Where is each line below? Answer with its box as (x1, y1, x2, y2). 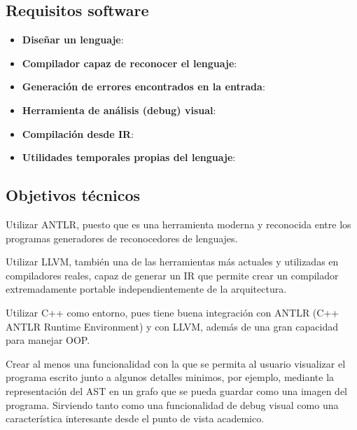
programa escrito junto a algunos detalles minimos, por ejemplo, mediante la (6, 370, 335, 384)
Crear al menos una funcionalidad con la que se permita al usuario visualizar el (6, 356, 346, 370)
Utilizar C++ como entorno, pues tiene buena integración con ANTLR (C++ (6, 305, 339, 319)
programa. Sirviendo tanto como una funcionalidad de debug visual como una (6, 397, 339, 412)
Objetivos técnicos (6, 184, 141, 206)
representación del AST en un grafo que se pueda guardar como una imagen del (6, 383, 348, 398)
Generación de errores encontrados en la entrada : (22, 79, 265, 94)
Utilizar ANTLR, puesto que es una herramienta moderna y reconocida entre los (6, 216, 351, 231)
